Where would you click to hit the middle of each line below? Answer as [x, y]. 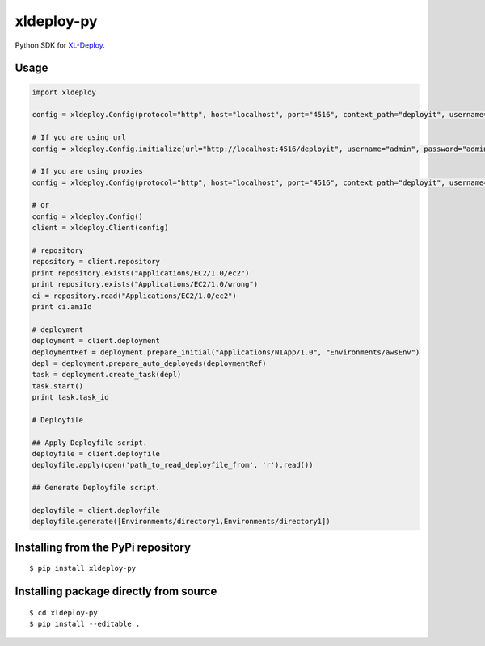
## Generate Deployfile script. [96, 488]
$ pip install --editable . [85, 624]
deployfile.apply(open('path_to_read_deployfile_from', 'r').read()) [173, 465]
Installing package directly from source [116, 591]
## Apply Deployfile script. [90, 443]
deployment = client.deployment [96, 341]
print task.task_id [70, 397]
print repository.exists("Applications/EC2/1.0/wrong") [145, 284]
